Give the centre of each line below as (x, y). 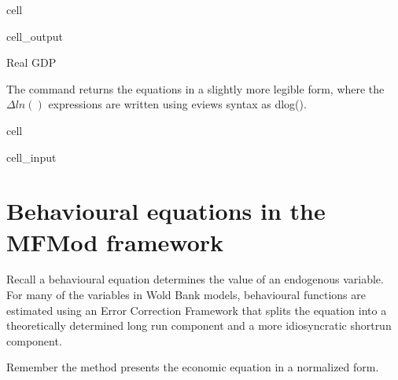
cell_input (31, 157)
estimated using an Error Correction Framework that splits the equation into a (197, 310)
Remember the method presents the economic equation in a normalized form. (193, 367)
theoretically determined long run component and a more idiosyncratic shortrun (199, 325)
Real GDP (31, 62)
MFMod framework (115, 241)
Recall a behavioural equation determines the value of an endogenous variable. (195, 279)
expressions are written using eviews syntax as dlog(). (177, 104)
